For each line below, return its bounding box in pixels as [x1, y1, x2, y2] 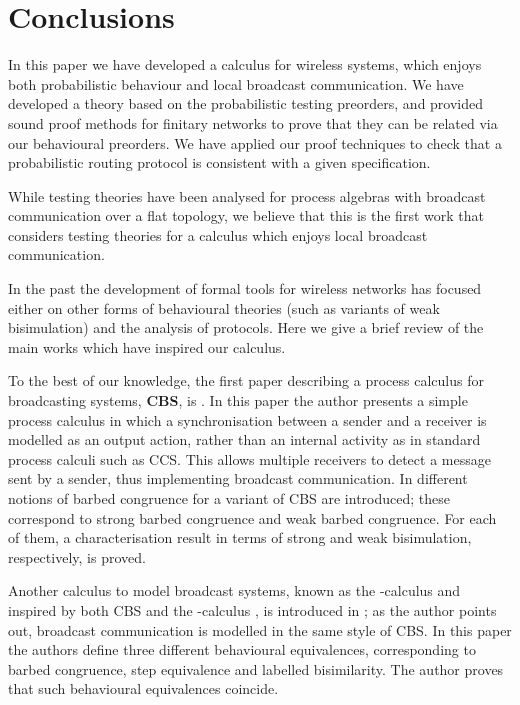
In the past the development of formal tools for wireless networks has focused [8, 278, 482, 299]
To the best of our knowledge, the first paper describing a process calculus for [8, 370, 484, 391]
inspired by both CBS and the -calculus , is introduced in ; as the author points [8, 599, 497, 620]
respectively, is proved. [8, 546, 146, 567]
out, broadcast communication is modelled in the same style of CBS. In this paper [8, 619, 512, 640]
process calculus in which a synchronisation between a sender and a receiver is [8, 409, 487, 430]
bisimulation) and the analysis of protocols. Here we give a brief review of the [8, 317, 484, 338]
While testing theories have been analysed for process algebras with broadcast [8, 185, 486, 206]
